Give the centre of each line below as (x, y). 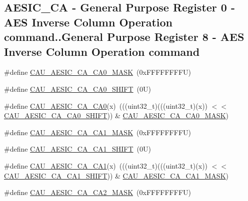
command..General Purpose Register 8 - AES (124, 37)
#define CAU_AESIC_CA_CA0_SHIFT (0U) (78, 89)
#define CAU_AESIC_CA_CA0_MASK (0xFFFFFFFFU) (97, 72)
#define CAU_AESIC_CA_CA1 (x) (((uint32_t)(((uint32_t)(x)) (106, 165)
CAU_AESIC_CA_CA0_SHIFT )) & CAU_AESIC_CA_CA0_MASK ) (116, 115)
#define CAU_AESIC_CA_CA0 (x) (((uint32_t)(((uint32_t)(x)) (106, 105)
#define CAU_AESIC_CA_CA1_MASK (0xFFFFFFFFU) (97, 132)
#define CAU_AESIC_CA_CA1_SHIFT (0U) (78, 149)
